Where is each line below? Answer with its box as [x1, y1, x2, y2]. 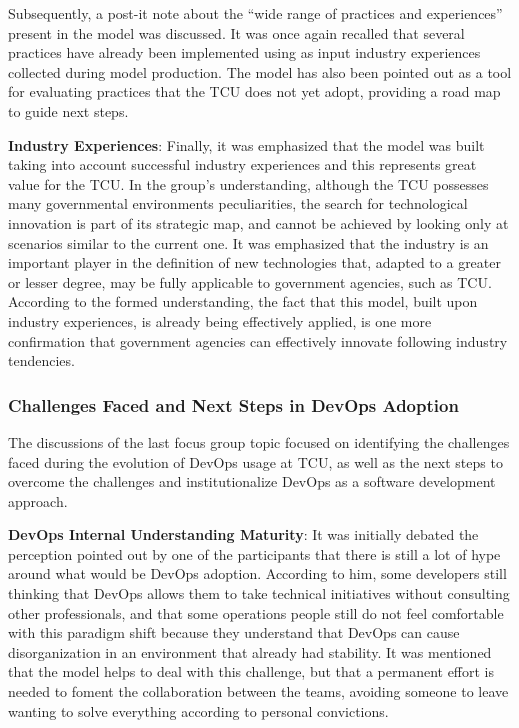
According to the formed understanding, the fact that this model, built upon [8, 291, 478, 312]
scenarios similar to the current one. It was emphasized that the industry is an [8, 232, 489, 253]
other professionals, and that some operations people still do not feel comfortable [8, 602, 504, 623]
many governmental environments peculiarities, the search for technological [8, 193, 468, 214]
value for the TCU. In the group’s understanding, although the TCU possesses [8, 173, 489, 194]
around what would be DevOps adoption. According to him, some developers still [8, 563, 507, 584]
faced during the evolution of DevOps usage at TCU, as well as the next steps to [8, 451, 503, 472]
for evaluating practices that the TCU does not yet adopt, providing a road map [8, 81, 501, 102]
